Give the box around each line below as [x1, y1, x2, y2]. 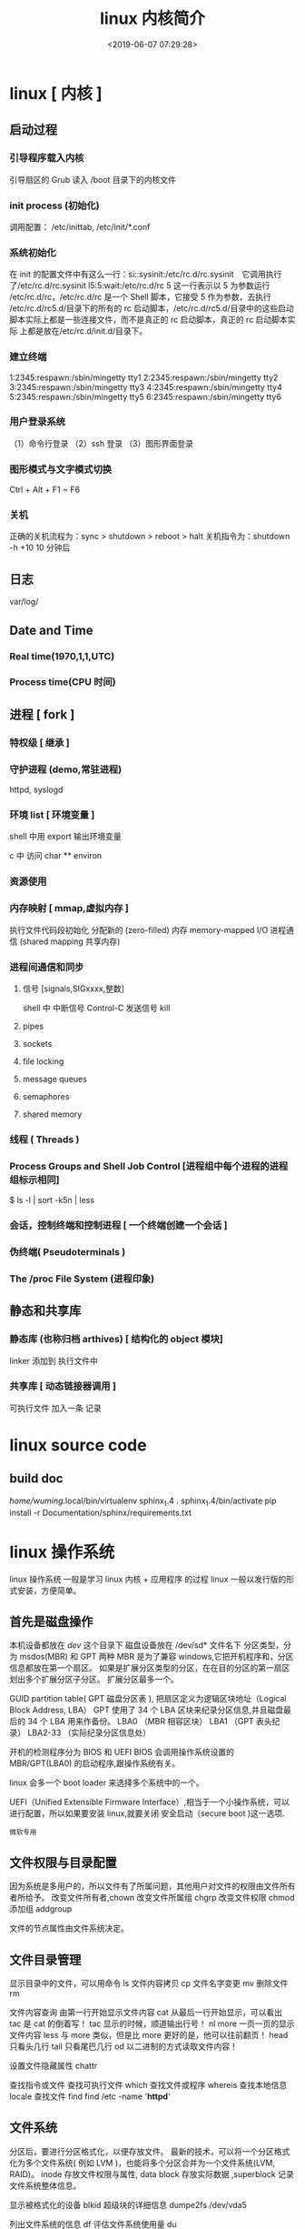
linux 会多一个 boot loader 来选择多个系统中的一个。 [9, 1777, 204, 1788]
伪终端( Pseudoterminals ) [9, 1245, 126, 1258]
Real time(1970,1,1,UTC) [9, 649, 115, 662]
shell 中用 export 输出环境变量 [9, 831, 122, 842]
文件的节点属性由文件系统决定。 [9, 1923, 129, 1933]
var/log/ [9, 597, 39, 607]
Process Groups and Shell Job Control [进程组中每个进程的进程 [9, 1160, 289, 1172]
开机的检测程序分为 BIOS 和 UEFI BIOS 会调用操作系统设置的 [9, 1747, 234, 1758]
